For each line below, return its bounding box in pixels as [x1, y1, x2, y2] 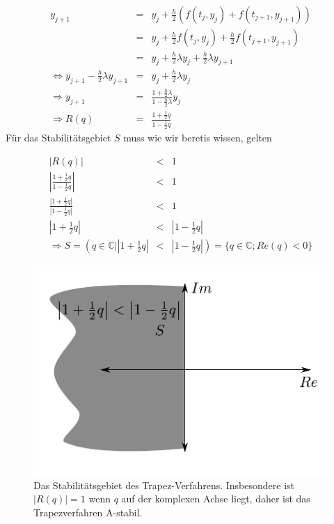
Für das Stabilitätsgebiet [6, 130, 111, 144]
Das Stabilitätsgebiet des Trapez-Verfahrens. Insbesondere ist [33, 477, 295, 492]
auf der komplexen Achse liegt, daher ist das [121, 491, 310, 506]
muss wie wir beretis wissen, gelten [123, 130, 272, 144]
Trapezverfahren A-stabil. [33, 505, 143, 520]
